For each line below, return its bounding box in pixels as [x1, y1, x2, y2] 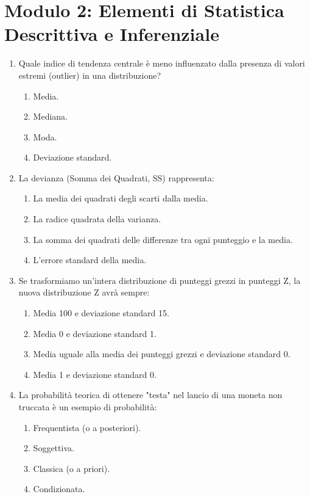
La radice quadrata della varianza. [33, 212, 161, 225]
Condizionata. [33, 482, 85, 495]
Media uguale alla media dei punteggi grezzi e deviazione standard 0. [33, 347, 291, 360]
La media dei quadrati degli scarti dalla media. [33, 192, 208, 205]
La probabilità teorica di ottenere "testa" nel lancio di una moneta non [18, 388, 283, 401]
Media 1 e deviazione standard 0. [33, 368, 157, 380]
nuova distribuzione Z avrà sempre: [18, 286, 150, 299]
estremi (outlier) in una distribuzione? [18, 68, 161, 81]
